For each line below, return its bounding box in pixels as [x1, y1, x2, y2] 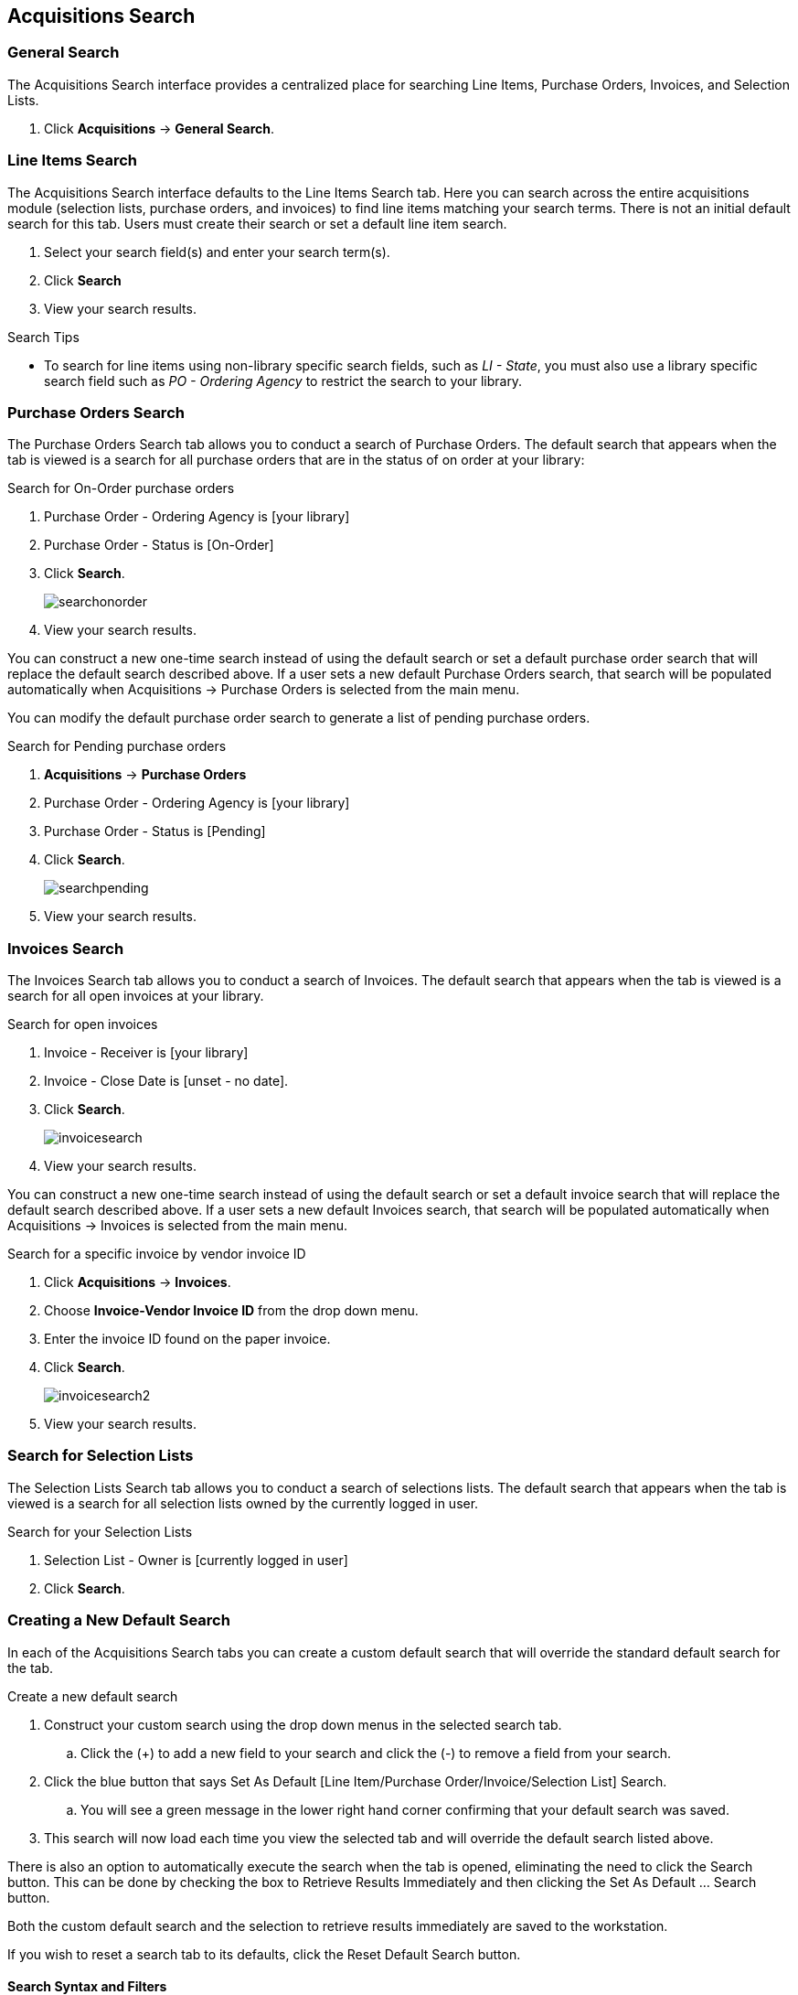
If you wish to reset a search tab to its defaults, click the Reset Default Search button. [7, 1946, 521, 1962]
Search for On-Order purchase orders [7, 480, 235, 497]
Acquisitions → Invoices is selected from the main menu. [7, 1217, 348, 1234]
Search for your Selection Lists [7, 1523, 193, 1539]
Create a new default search [7, 1688, 178, 1704]
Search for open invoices [7, 1016, 158, 1033]
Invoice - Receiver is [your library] [44, 1045, 249, 1061]
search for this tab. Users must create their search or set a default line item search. [7, 215, 507, 231]
